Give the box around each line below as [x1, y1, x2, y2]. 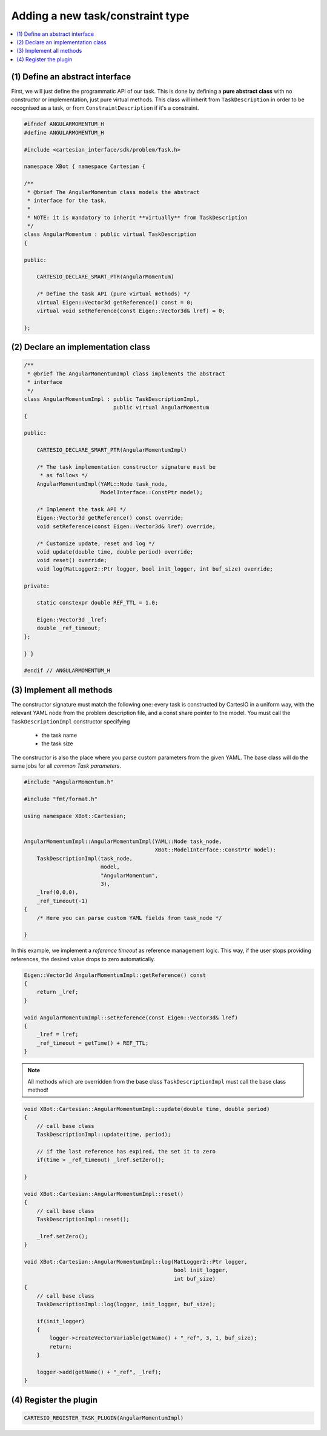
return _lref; [36, 988, 79, 996]
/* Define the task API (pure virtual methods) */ [36, 290, 190, 297]
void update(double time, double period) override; [36, 548, 194, 555]
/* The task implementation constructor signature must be [36, 464, 216, 471]
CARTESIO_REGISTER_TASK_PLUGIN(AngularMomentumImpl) [24, 1415, 184, 1421]
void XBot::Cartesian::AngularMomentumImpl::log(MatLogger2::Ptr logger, [24, 1258, 248, 1265]
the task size [41, 740, 73, 747]
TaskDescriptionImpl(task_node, [36, 855, 133, 862]
